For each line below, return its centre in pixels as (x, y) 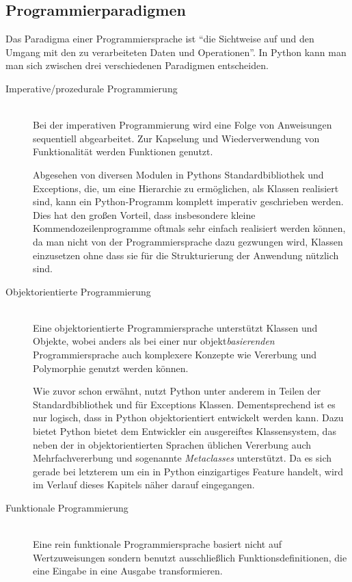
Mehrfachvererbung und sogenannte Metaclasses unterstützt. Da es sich (182, 458)
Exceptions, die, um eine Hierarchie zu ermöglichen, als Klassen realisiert (186, 188)
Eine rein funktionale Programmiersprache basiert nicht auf (158, 544)
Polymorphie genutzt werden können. (111, 368)
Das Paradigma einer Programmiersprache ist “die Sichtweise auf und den (160, 39)
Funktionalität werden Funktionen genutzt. (123, 151)
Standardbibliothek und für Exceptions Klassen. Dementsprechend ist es (184, 404)
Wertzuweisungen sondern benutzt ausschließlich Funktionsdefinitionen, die (190, 557)
